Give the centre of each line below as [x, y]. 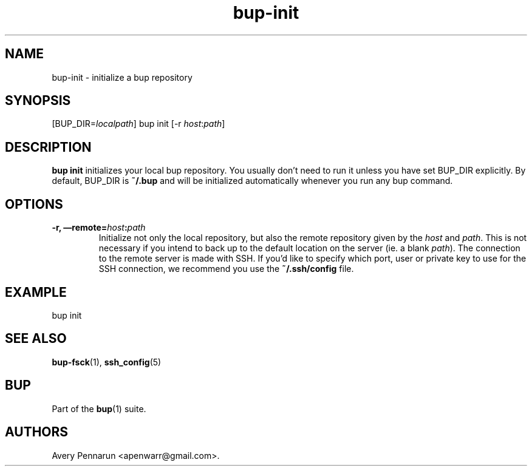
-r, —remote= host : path [99, 228]
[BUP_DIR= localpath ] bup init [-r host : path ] [138, 124]
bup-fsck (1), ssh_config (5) [107, 362]
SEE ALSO [36, 339]
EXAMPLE [36, 292]
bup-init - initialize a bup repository [122, 77]
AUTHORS [37, 432]
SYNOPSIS [38, 101]
